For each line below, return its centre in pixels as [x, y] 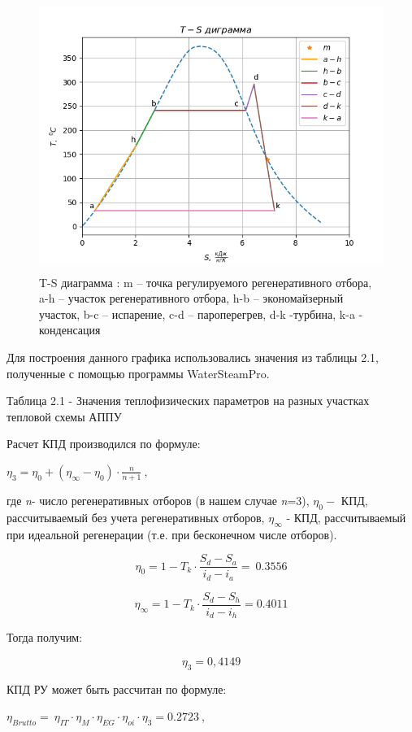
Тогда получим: [45, 637]
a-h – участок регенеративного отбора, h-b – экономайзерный [191, 298]
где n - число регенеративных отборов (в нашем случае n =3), [158, 500]
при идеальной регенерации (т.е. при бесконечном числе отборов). [172, 534]
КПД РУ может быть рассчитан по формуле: [117, 688]
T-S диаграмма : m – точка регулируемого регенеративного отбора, [206, 282]
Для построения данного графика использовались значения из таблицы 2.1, [193, 357]
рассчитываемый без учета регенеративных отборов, [136, 517]
